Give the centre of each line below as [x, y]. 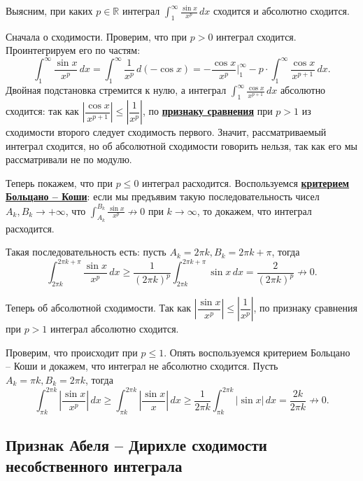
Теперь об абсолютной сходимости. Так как [98, 308]
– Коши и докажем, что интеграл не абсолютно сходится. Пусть [142, 366]
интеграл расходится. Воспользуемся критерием [246, 182]
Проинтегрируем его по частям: [73, 50]
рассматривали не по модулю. [69, 159]
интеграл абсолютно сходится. [115, 329]
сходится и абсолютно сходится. [282, 11]
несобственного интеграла [94, 465]
